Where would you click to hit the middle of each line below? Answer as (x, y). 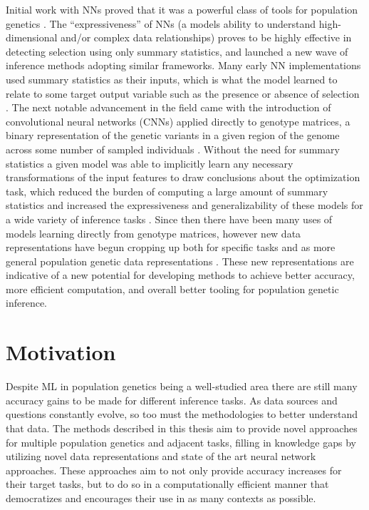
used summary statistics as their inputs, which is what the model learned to (172, 79)
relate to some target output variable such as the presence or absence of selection (183, 93)
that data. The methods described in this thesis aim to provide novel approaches (182, 428)
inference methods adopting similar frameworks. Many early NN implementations (183, 65)
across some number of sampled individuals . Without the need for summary (173, 149)
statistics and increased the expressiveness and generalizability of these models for (184, 205)
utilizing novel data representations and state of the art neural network (161, 456)
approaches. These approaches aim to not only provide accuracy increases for (174, 470)
